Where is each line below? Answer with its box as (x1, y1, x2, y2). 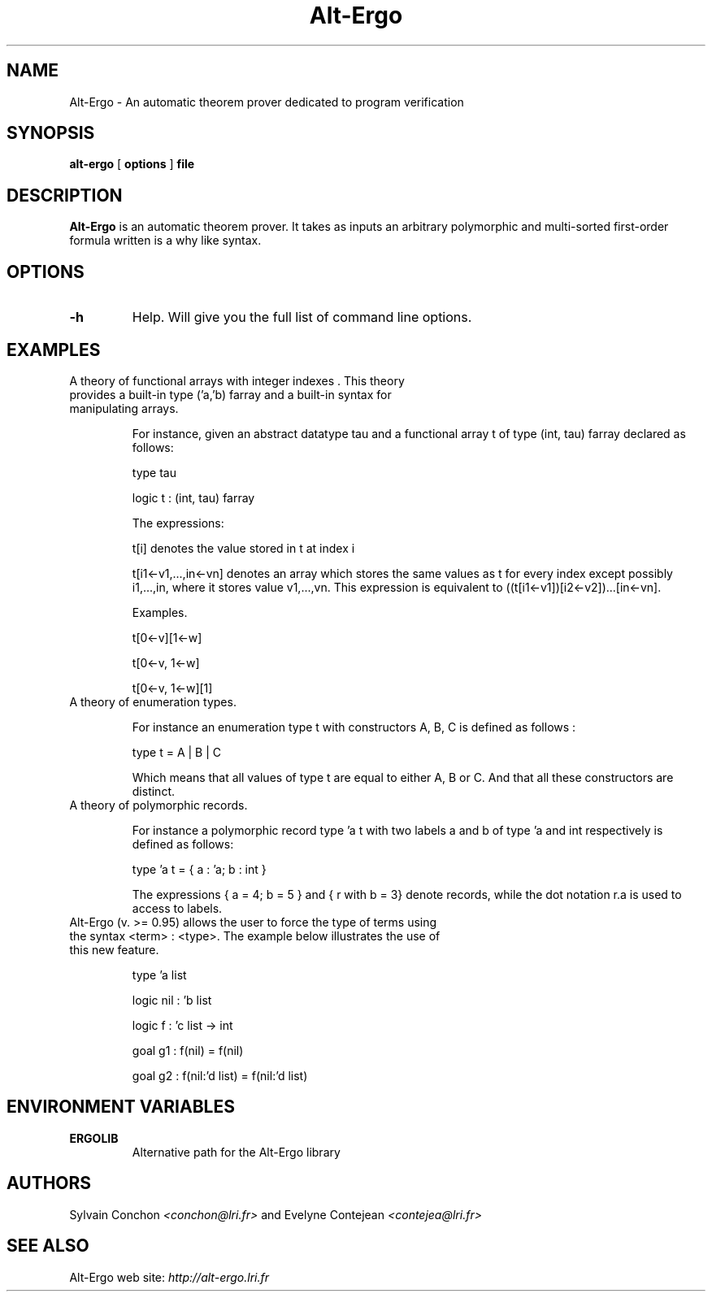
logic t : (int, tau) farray (132, 490, 255, 505)
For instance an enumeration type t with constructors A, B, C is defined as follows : (132, 719, 576, 734)
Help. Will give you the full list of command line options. (132, 309, 472, 326)
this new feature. (69, 942, 159, 957)
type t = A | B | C (132, 745, 222, 759)
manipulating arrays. (69, 401, 179, 415)
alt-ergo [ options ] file (69, 157, 195, 171)
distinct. (132, 784, 176, 798)
